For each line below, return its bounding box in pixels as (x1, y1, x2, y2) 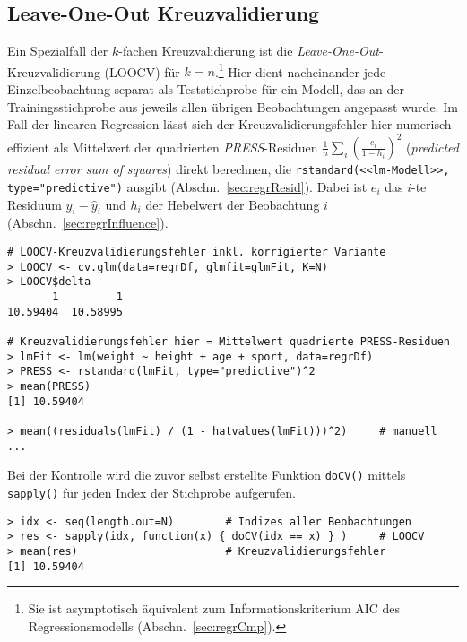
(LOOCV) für (104, 62, 180, 81)
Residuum (7, 195, 62, 213)
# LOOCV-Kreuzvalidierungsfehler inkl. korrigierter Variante (7, 246, 386, 259)
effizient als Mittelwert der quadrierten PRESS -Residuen (7, 137, 318, 156)
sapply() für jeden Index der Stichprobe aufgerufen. (7, 482, 296, 501)
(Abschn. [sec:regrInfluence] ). (7, 213, 169, 232)
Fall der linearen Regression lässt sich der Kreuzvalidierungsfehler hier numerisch (7, 115, 452, 134)
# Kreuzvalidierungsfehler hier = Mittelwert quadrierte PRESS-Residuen (7, 334, 450, 348)
